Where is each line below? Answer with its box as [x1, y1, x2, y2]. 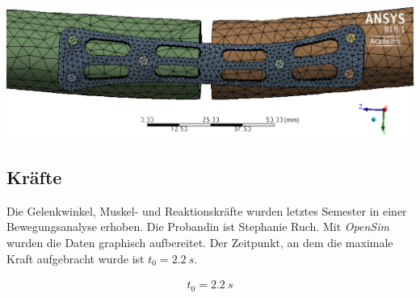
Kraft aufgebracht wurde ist [6, 250, 145, 267]
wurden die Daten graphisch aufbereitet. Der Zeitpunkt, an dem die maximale [6, 234, 393, 251]
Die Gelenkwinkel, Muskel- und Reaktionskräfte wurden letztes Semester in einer [6, 202, 407, 219]
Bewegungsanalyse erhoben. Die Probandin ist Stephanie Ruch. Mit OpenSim [6, 218, 389, 235]
